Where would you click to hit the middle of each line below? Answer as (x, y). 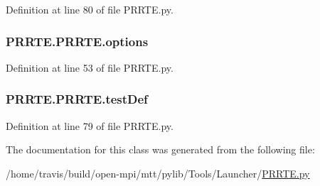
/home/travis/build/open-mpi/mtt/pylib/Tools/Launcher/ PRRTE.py (158, 173)
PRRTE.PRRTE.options (77, 41)
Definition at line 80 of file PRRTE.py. (90, 9)
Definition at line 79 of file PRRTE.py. (90, 125)
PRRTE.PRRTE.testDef (77, 99)
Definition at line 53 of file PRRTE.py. (90, 67)
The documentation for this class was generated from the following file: (160, 149)
